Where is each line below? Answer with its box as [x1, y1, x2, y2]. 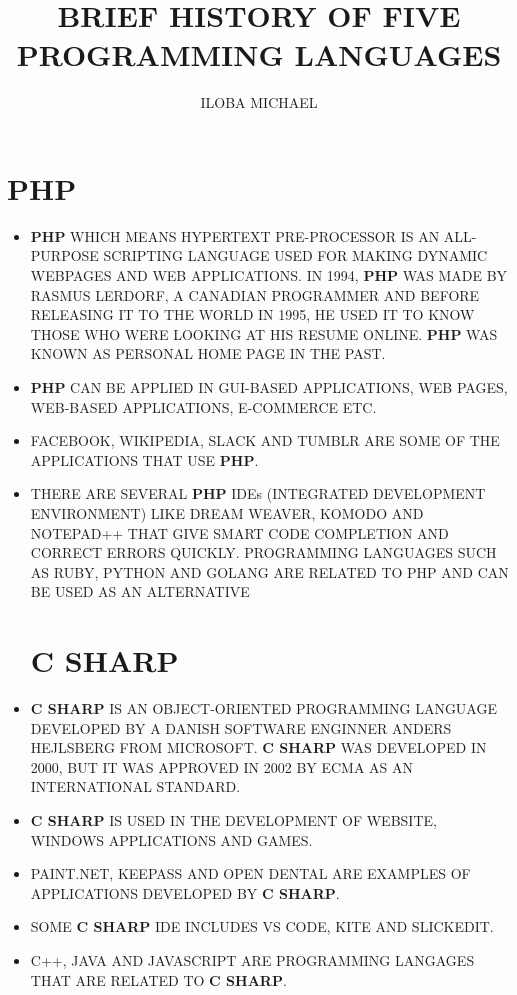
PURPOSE [30, 245, 99, 266]
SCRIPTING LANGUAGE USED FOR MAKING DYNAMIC [103, 245, 488, 266]
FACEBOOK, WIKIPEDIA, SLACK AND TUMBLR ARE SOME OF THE [30, 430, 500, 451]
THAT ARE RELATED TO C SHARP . [30, 969, 287, 990]
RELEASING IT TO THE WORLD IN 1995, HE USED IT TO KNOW [30, 304, 475, 325]
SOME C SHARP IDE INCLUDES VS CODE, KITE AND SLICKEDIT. [30, 916, 494, 937]
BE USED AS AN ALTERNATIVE [30, 581, 250, 602]
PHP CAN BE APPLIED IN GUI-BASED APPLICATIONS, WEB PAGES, [30, 377, 508, 397]
